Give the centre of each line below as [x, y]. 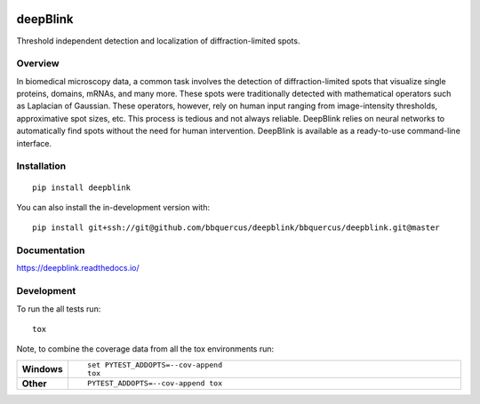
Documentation [51, 250]
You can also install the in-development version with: [113, 207]
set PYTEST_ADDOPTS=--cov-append [155, 364]
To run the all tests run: [59, 309]
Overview [38, 64]
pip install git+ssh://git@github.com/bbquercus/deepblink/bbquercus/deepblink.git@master [236, 228]
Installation [41, 166]
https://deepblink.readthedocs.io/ [78, 268]
